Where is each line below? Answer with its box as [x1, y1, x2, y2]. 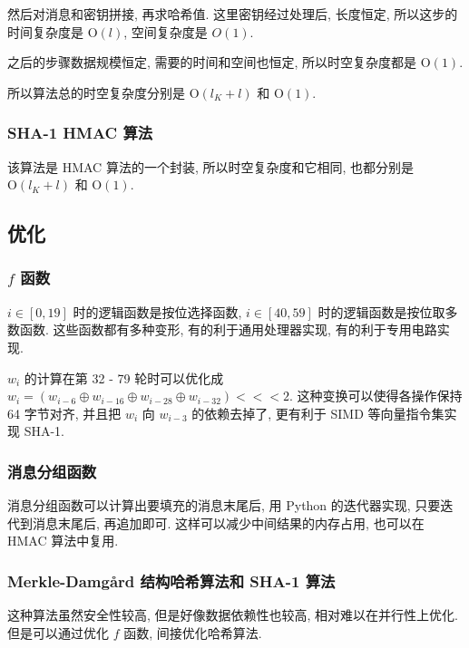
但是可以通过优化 [7, 623, 109, 642]
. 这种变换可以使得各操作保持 [289, 386, 463, 405]
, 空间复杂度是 [123, 22, 208, 41]
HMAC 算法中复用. [7, 531, 119, 550]
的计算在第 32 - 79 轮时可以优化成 [24, 368, 224, 387]
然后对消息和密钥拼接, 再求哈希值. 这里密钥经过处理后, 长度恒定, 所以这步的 [7, 5, 458, 23]
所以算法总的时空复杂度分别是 [7, 82, 185, 102]
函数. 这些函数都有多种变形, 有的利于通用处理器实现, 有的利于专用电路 [19, 320, 437, 339]
